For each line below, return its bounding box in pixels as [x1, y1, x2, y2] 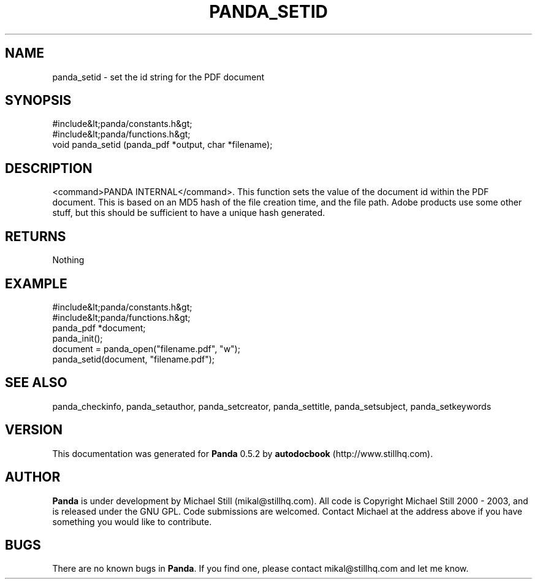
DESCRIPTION [5, 160, 93, 176]
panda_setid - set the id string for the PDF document [52, 71, 265, 82]
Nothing [52, 255, 85, 266]
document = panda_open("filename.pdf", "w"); [52, 343, 240, 354]
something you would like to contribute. [52, 516, 212, 527]
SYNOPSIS [5, 93, 72, 109]
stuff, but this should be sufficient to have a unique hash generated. [52, 207, 326, 218]
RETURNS [5, 228, 66, 244]
